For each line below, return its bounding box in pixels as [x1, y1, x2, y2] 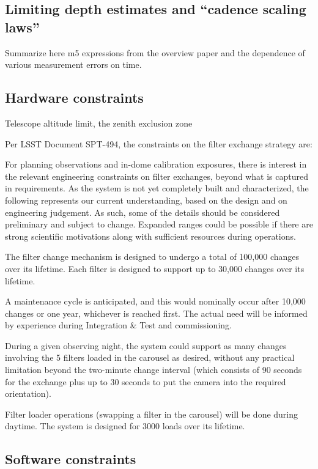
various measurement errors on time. [5, 58, 142, 71]
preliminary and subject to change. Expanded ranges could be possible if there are [5, 218, 313, 231]
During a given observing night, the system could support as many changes [5, 339, 287, 352]
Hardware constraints [5, 88, 144, 107]
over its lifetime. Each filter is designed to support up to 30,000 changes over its [5, 262, 305, 275]
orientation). [5, 387, 51, 400]
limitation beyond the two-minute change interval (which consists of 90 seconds [5, 363, 302, 376]
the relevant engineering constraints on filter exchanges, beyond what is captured [5, 169, 308, 182]
